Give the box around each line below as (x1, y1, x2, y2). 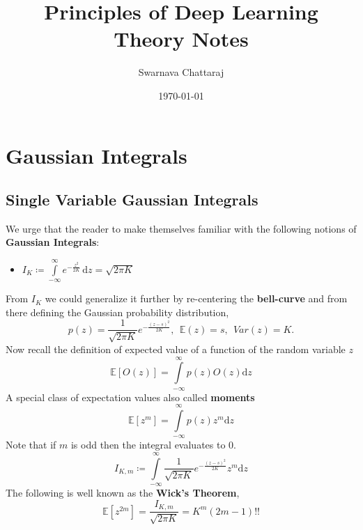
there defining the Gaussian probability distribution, (6, 304, 229, 319)
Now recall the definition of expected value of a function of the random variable (6, 341, 346, 356)
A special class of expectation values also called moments (6, 389, 255, 404)
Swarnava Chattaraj (138, 65, 224, 79)
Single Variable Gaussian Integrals (6, 189, 258, 210)
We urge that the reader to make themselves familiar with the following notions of (6, 221, 357, 235)
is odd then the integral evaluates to (70, 437, 226, 452)
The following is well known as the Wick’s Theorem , (6, 485, 240, 500)
